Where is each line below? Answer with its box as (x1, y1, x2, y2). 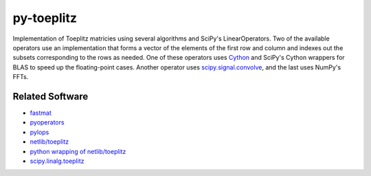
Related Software (12, 90, 89, 102)
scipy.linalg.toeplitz (30, 157, 85, 165)
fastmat (30, 109, 52, 117)
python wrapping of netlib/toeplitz (30, 147, 126, 155)
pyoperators (30, 118, 65, 126)
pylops (30, 128, 49, 136)
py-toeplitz (12, 10, 77, 25)
